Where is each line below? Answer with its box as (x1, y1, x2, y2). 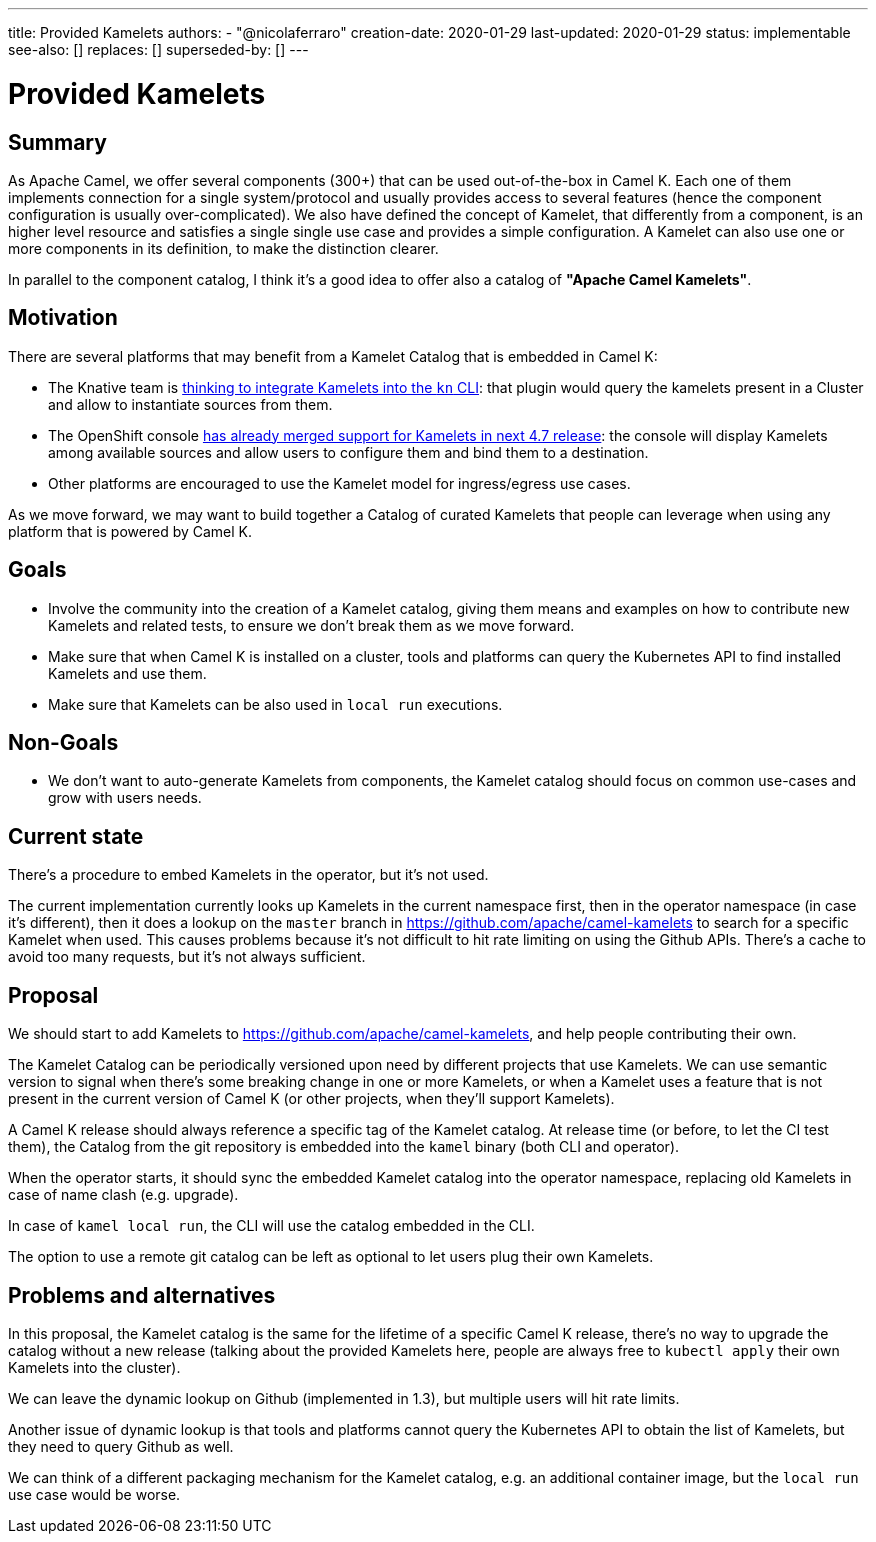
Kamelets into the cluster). (8, 1358, 181, 1376)
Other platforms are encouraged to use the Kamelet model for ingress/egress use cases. (48, 474, 631, 492)
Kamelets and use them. (48, 664, 207, 682)
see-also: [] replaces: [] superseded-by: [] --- (8, 41, 309, 58)
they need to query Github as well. (8, 1437, 234, 1455)
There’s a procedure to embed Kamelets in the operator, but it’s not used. (8, 866, 489, 884)
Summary (8, 129, 107, 155)
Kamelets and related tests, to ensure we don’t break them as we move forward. (48, 616, 575, 634)
